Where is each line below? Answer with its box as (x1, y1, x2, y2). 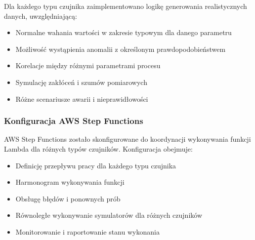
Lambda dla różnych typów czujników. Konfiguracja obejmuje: (4, 143, 193, 154)
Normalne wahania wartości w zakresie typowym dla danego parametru (15, 27, 232, 38)
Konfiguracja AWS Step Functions (4, 115, 143, 127)
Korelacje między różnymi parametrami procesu (15, 60, 161, 71)
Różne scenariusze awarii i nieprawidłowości (15, 93, 148, 104)
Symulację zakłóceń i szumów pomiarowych (15, 77, 147, 87)
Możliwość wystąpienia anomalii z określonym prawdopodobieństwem (15, 43, 226, 54)
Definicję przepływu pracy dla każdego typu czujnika (15, 160, 176, 170)
